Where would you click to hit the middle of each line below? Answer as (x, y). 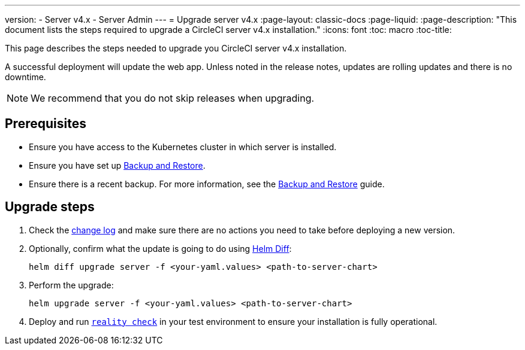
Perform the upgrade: (71, 285)
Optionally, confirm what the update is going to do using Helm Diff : (160, 248)
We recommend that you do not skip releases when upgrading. (173, 98)
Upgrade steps (50, 207)
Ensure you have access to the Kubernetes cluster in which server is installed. (183, 147)
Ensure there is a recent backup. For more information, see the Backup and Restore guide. (207, 184)
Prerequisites (46, 124)
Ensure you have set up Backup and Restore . (117, 165)
